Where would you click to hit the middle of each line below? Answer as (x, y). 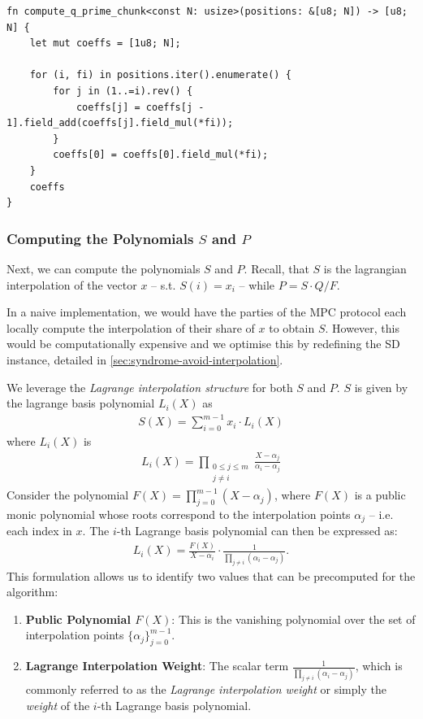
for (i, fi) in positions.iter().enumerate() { (160, 75)
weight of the (58, 705)
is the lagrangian (365, 268)
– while (257, 284)
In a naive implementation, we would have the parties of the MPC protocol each (207, 312)
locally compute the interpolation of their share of (131, 327)
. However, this (362, 327)
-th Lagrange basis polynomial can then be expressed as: (257, 531)
